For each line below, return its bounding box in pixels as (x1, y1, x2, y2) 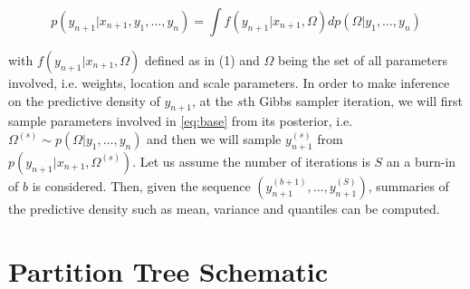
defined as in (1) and (145, 51, 260, 69)
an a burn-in (386, 151, 456, 170)
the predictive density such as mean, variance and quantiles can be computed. (8, 198, 440, 217)
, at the (191, 91, 234, 110)
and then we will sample (147, 129, 282, 148)
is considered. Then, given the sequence (32, 176, 251, 195)
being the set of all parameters (278, 51, 447, 69)
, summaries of (368, 176, 449, 195)
